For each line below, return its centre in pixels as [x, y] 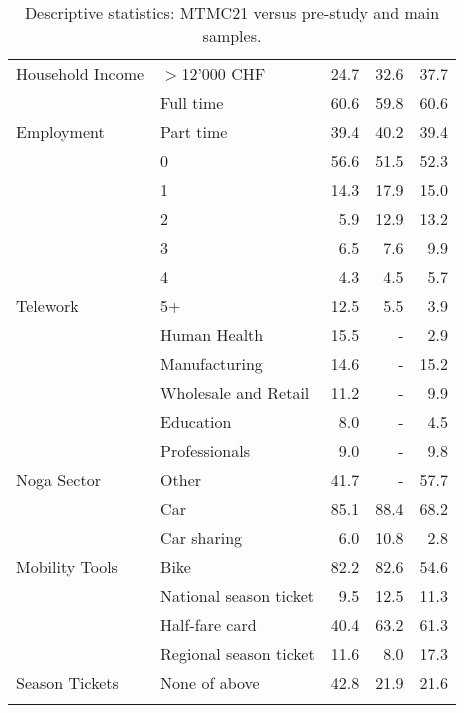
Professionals [205, 450]
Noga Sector [58, 479]
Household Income [80, 73]
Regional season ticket [237, 653]
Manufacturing [211, 363]
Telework [47, 305]
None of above [210, 682]
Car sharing [201, 537]
